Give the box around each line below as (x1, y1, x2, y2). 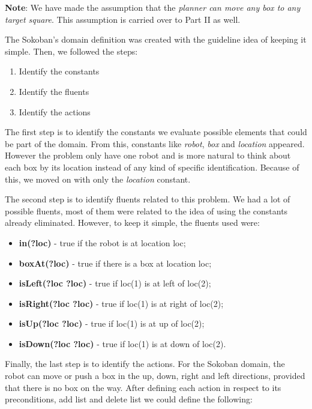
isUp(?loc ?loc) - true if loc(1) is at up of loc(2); (19, 317, 205, 330)
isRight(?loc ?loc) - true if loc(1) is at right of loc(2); (19, 297, 224, 309)
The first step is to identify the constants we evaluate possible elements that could (5, 126, 307, 138)
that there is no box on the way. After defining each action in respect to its (5, 381, 281, 393)
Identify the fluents (19, 85, 89, 97)
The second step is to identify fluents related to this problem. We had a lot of (5, 193, 290, 205)
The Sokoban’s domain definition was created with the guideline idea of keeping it (5, 33, 307, 46)
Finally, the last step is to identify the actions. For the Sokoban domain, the (5, 357, 285, 370)
